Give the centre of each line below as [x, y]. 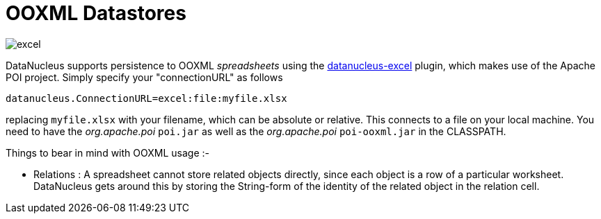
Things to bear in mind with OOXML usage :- [107, 152]
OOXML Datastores [96, 13]
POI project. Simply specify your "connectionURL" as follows [144, 77]
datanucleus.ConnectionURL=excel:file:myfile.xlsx [146, 98]
